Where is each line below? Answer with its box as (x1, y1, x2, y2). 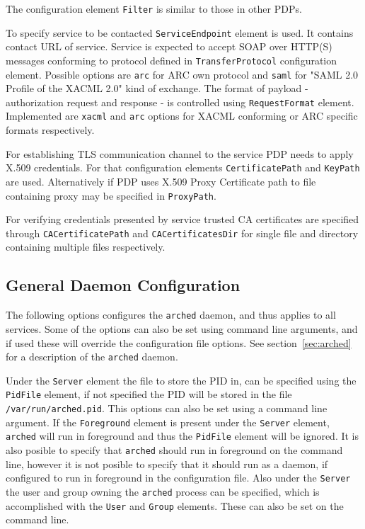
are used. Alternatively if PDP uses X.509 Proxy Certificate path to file (6, 174, 316, 188)
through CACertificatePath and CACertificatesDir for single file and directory (6, 225, 359, 240)
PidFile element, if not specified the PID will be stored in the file (6, 387, 292, 402)
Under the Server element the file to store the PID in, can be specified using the (6, 372, 357, 387)
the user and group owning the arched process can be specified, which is (6, 484, 320, 499)
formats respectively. (6, 123, 95, 137)
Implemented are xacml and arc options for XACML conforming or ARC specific (6, 108, 358, 123)
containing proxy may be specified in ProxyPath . (6, 188, 216, 203)
